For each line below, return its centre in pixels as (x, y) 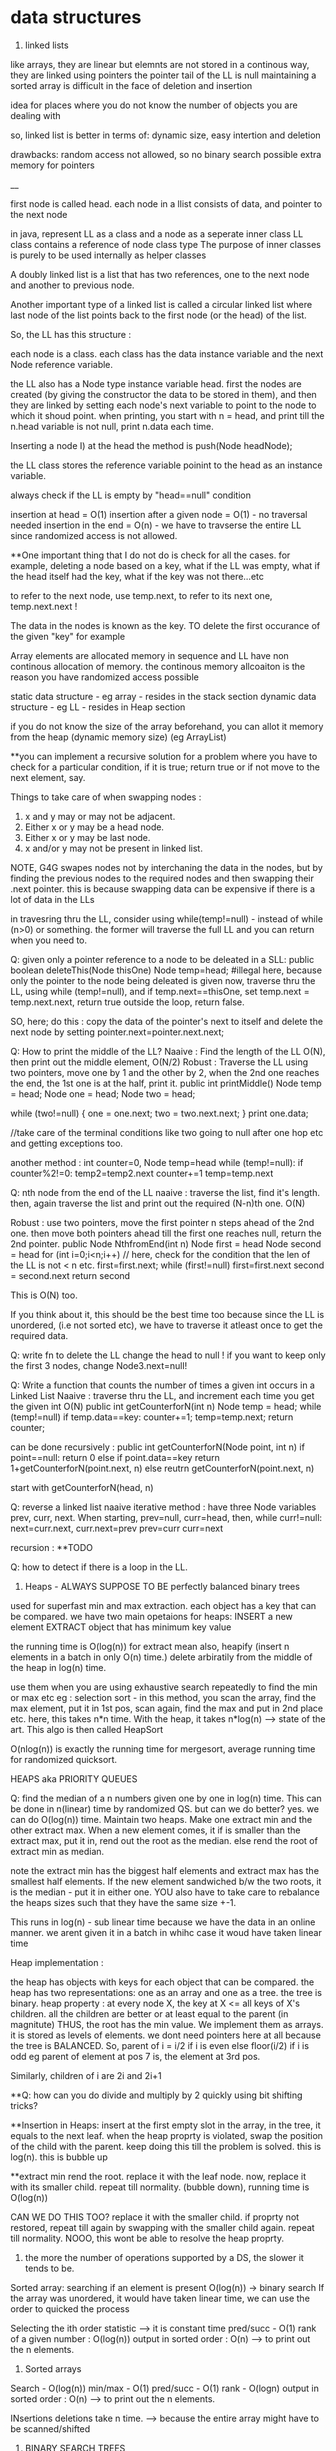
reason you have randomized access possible (105, 677)
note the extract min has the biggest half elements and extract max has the (165, 1870)
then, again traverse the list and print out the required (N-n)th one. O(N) (158, 1203)
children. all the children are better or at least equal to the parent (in (149, 2013)
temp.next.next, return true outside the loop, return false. (127, 1002)
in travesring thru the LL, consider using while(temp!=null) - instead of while (166, 918)
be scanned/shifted (50, 2428)
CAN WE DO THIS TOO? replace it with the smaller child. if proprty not (155, 2217)
